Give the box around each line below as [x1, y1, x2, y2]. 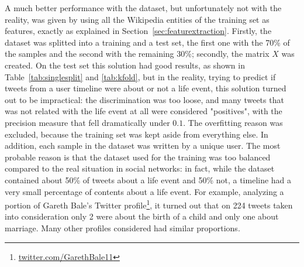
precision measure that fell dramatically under [5, 116, 170, 128]
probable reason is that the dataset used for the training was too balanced [5, 150, 271, 163]
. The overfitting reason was [183, 116, 283, 128]
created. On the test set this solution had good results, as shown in [5, 59, 245, 71]
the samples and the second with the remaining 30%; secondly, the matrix [5, 47, 270, 60]
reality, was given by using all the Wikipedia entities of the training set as [5, 13, 270, 25]
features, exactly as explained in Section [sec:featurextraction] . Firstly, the [5, 25, 272, 37]
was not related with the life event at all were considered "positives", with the [5, 105, 282, 117]
